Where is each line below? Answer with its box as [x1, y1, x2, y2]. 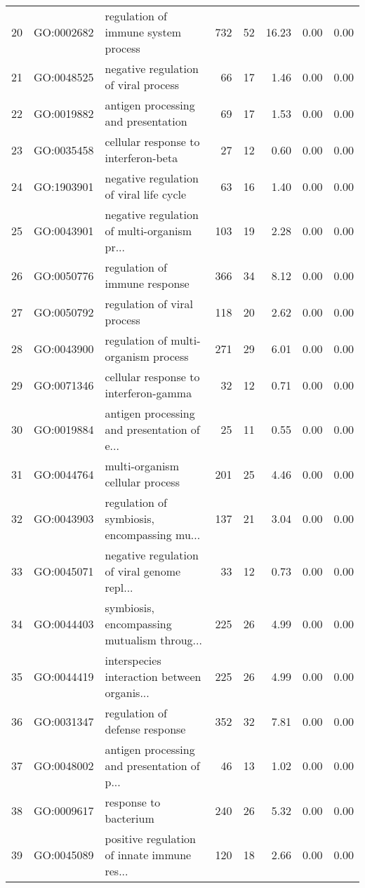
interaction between [105, 668, 201, 684]
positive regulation [105, 830, 196, 847]
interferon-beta [105, 150, 178, 166]
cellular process [105, 474, 180, 490]
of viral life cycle [105, 186, 187, 202]
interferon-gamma [105, 385, 192, 401]
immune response [105, 275, 190, 291]
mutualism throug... [105, 632, 202, 648]
